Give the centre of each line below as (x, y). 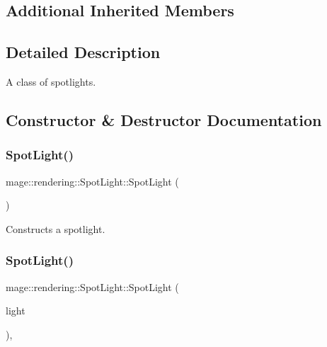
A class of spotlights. (51, 81)
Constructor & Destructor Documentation (164, 119)
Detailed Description (83, 52)
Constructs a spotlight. (56, 228)
